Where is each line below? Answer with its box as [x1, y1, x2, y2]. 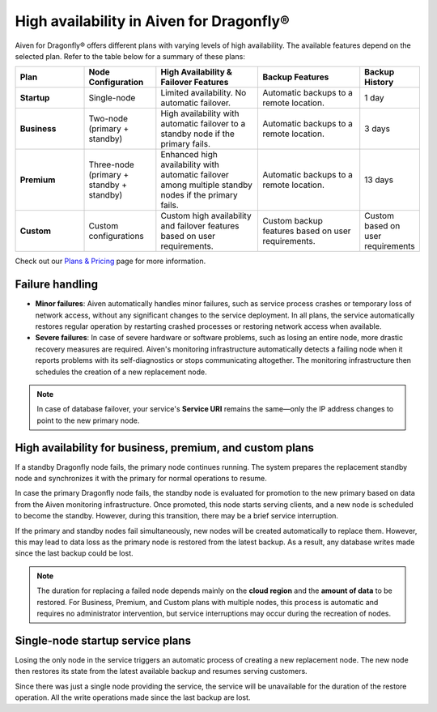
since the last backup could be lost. [15, 548, 134, 558]
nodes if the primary [160, 190, 238, 201]
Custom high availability [160, 211, 252, 222]
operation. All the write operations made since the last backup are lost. [15, 693, 251, 702]
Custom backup [262, 215, 324, 227]
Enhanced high [160, 149, 218, 160]
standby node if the [160, 128, 235, 139]
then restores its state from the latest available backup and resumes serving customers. [15, 667, 308, 676]
